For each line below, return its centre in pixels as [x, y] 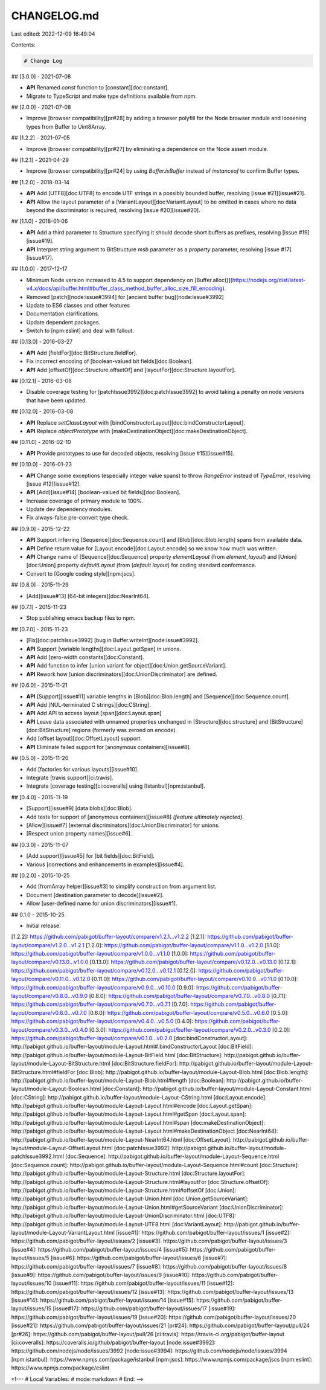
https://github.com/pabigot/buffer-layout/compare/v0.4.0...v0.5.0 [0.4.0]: [102, 1022]
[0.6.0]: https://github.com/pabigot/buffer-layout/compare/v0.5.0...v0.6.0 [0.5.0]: [188, 1012]
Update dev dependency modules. [69, 509]
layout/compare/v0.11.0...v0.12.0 [51, 979]
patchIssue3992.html [38, 1156]
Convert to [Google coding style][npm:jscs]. [81, 573]
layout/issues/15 [31, 1308]
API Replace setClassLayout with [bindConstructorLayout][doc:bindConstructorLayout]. [136, 422]
